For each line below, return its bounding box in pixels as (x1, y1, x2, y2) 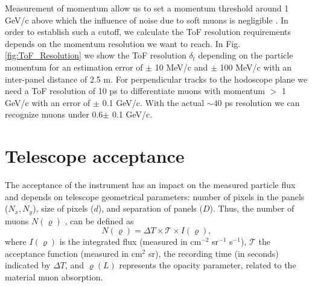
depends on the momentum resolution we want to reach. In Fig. (5, 37, 241, 49)
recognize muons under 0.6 (5, 108, 103, 121)
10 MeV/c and (154, 60, 208, 73)
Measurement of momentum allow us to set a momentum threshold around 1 (5, 2, 289, 14)
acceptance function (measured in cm (5, 247, 142, 259)
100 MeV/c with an (220, 60, 292, 73)
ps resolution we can (224, 96, 300, 109)
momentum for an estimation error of (5, 60, 143, 73)
